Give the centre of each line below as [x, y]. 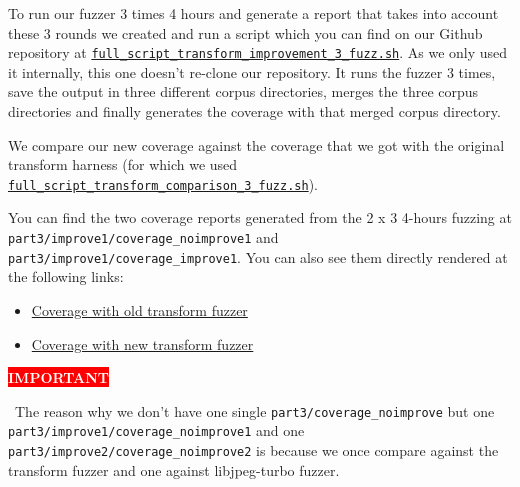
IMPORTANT [59, 377]
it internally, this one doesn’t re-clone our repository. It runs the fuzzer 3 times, [252, 71]
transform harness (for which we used [123, 164]
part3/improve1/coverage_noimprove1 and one [156, 430]
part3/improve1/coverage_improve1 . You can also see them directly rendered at [258, 256]
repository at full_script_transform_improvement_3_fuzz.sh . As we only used [258, 52]
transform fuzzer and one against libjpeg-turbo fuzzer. [174, 469]
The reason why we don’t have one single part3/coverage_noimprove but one [254, 410]
